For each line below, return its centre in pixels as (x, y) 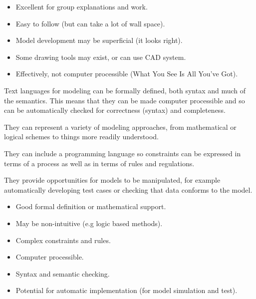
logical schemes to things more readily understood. (81, 137)
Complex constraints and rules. (63, 240)
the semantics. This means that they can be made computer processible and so (125, 100)
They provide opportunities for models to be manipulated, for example (112, 180)
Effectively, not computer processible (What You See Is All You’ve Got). (127, 74)
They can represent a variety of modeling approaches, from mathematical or (120, 127)
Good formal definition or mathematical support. (91, 206)
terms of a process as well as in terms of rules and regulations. (99, 163)
